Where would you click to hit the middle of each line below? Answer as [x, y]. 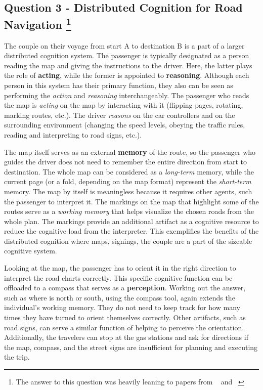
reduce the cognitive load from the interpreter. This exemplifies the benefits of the [131, 231]
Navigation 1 [38, 23]
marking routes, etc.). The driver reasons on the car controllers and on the [120, 115]
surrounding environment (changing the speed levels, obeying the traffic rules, [125, 125]
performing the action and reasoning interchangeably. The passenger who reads [127, 95]
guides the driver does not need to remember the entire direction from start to [126, 162]
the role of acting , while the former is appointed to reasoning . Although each [127, 75]
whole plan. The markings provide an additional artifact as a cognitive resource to [131, 221]
